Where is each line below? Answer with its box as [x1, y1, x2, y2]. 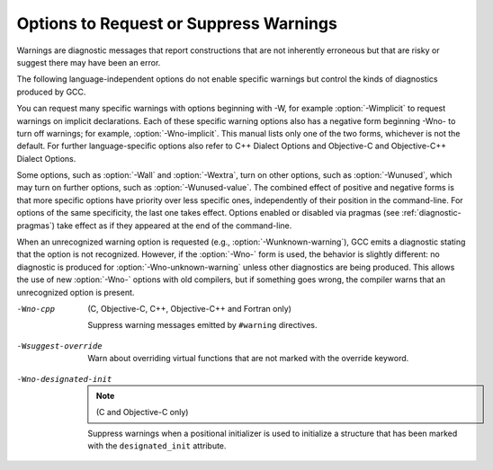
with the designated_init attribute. [87, 440, 227, 451]
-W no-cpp [16, 304, 56, 314]
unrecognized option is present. [16, 287, 135, 297]
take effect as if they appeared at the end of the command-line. [57, 220, 292, 231]
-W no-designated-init [16, 374, 112, 384]
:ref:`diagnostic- [401, 208, 462, 218]
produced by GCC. [16, 86, 86, 97]
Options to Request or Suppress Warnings [16, 13, 337, 33]
